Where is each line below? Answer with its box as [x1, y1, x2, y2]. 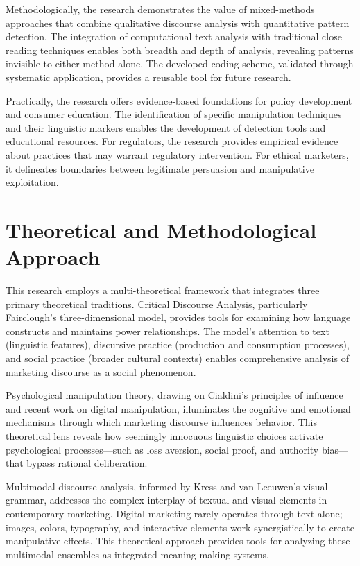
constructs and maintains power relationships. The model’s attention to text [6, 323, 329, 338]
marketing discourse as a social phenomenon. [6, 364, 196, 379]
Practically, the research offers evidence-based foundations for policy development [6, 93, 352, 108]
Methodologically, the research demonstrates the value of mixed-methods [6, 2, 315, 16]
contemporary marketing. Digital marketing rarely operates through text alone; [6, 506, 343, 520]
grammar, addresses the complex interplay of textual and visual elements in [6, 492, 327, 507]
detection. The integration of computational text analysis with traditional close [6, 29, 342, 44]
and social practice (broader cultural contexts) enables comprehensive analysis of [6, 351, 349, 365]
